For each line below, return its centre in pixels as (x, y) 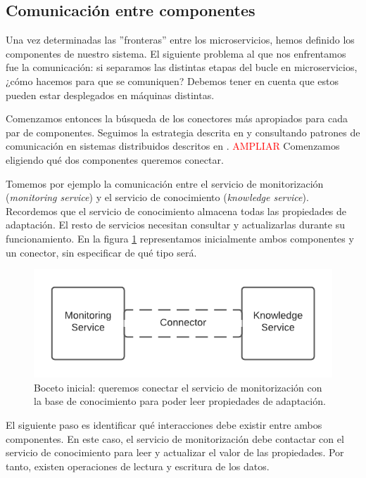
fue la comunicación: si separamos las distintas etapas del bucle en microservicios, (182, 67)
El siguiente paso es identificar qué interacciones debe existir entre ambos (164, 425)
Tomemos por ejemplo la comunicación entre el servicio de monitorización (165, 183)
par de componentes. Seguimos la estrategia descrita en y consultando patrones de (183, 132)
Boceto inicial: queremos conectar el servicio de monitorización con (178, 387)
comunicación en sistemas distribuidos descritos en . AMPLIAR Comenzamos (173, 146)
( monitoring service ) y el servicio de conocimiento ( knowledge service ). (157, 197)
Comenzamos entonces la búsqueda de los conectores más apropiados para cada (177, 118)
